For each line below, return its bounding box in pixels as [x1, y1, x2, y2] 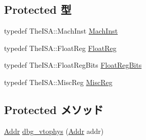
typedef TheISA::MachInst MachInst [4, 25, 118, 36]
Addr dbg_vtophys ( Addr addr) [4, 125, 104, 136]
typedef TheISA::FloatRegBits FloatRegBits [4, 60, 142, 70]
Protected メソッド [4, 101, 103, 117]
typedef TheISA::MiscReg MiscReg [4, 76, 113, 87]
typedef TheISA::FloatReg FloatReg [4, 42, 117, 53]
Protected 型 [4, 2, 71, 17]
